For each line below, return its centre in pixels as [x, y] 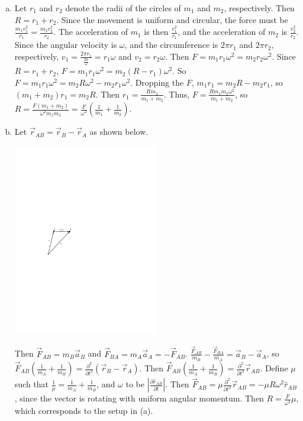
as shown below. [119, 132]
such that [32, 384]
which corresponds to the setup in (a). [84, 411]
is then [156, 32]
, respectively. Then [259, 8]
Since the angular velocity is [66, 45]
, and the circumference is [171, 45]
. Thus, [177, 94]
